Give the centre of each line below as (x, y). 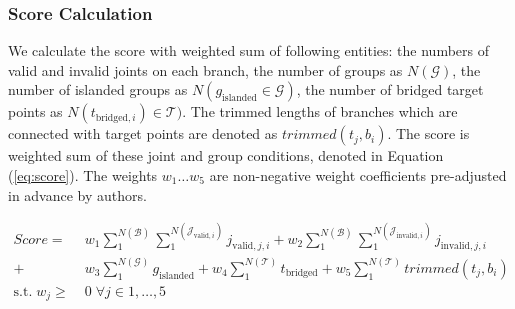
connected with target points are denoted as (143, 133)
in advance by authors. (77, 194)
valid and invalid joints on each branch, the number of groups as (205, 69)
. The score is (428, 133)
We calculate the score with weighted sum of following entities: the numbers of (249, 50)
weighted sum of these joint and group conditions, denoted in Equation (226, 155)
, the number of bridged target (390, 89)
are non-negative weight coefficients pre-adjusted (358, 175)
